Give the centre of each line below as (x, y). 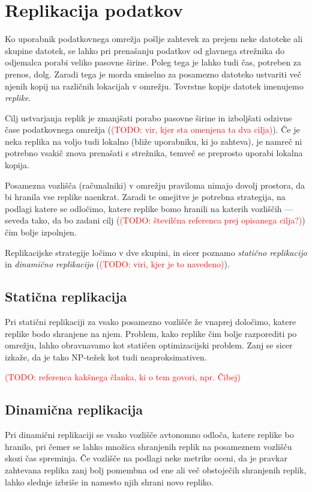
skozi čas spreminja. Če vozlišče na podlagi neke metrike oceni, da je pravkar (146, 458)
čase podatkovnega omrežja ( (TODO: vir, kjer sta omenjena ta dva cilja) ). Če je (152, 129)
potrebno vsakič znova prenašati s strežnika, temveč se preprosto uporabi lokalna (154, 153)
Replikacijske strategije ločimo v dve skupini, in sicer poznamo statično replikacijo (156, 252)
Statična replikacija (66, 296)
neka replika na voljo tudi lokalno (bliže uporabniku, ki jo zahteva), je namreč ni (154, 141)
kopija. (17, 165)
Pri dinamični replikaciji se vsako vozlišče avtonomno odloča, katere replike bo (149, 435)
